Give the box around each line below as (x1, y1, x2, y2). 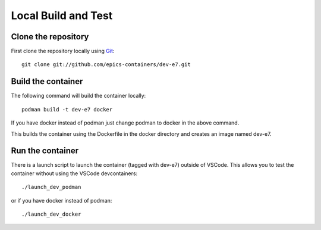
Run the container (11, 146, 79, 156)
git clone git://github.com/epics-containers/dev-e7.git (21, 61, 191, 68)
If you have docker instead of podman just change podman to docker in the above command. (11, 119, 240, 126)
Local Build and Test (11, 9, 113, 22)
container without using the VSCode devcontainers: (11, 170, 138, 177)
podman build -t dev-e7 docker (21, 106, 113, 113)
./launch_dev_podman (21, 184, 81, 191)
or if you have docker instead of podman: (11, 197, 112, 204)
